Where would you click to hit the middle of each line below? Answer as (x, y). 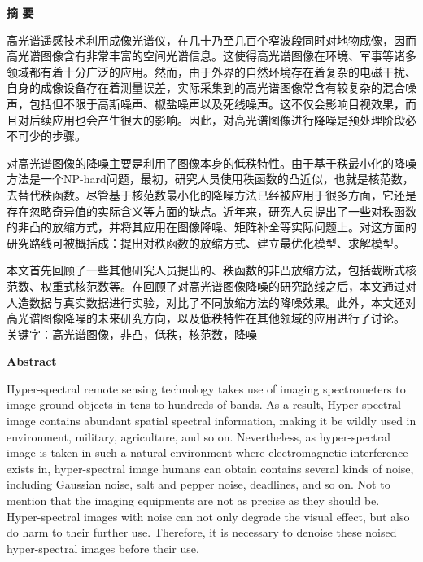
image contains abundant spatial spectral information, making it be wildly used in (211, 421)
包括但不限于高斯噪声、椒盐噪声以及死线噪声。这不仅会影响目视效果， (217, 103)
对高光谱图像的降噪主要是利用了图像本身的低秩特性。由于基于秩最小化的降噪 (211, 162)
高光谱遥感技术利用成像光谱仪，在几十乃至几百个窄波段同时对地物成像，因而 (211, 40)
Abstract (32, 361)
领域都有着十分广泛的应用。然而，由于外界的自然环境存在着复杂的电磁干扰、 (211, 71)
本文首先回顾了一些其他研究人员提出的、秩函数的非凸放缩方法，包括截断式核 (211, 270)
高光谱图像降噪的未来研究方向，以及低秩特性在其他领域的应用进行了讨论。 (206, 318)
